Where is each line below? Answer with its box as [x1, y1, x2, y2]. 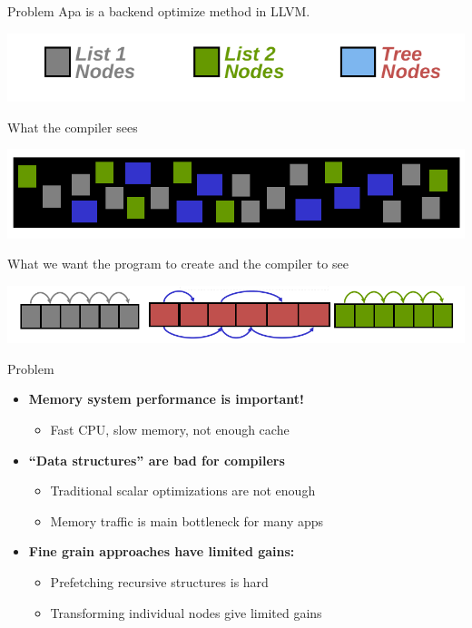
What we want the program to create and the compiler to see [7, 254, 349, 273]
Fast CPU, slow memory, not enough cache [50, 420, 290, 439]
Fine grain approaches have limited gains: [28, 542, 295, 561]
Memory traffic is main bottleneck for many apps [50, 511, 324, 530]
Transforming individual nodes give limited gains [50, 603, 322, 622]
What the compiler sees [7, 117, 138, 136]
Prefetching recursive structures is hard [50, 573, 269, 592]
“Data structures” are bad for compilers [28, 450, 285, 469]
